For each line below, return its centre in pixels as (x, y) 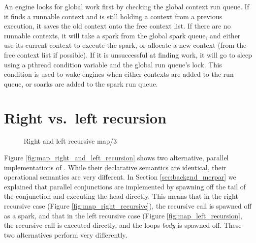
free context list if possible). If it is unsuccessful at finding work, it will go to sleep (128, 54)
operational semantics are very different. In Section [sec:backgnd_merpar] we (120, 177)
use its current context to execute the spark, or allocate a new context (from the (125, 45)
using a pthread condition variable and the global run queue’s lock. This (113, 64)
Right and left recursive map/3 (70, 141)
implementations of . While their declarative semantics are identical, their (115, 167)
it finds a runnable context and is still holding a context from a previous (113, 16)
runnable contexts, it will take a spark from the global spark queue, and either (122, 35)
